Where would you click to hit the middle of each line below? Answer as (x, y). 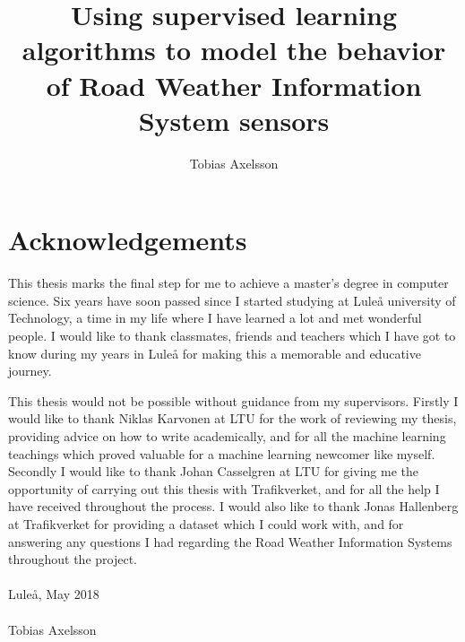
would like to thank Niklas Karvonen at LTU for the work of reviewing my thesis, (232, 418)
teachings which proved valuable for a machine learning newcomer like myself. (222, 453)
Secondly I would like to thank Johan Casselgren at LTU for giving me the (213, 471)
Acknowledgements (128, 240)
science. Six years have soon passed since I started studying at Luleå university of (232, 300)
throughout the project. (73, 559)
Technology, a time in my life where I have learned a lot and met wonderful (215, 318)
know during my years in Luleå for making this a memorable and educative (215, 353)
